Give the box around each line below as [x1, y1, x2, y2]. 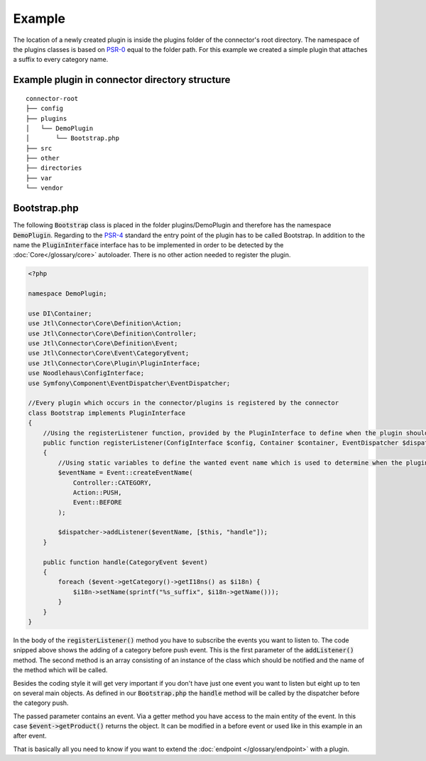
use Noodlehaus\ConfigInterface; [28, 369, 145, 377]
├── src [26, 144, 53, 152]
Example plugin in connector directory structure [13, 74, 231, 86]
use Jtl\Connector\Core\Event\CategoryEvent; [28, 349, 190, 357]
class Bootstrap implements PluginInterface [28, 409, 186, 417]
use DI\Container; [28, 309, 92, 318]
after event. [13, 732, 47, 740]
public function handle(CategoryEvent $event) [43, 558, 209, 566]
